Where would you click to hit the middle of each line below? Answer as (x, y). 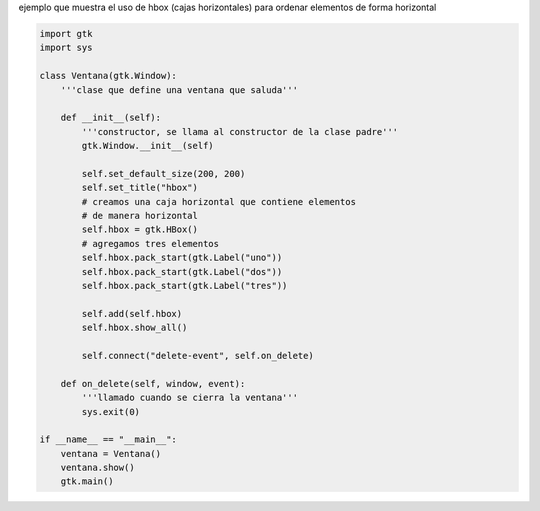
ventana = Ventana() (111, 453)
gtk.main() (87, 481)
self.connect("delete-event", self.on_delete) (197, 355)
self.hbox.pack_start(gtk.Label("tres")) (184, 286)
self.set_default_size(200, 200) (163, 173)
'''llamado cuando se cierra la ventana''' (190, 398)
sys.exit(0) (110, 411)
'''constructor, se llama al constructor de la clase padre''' (240, 131)
